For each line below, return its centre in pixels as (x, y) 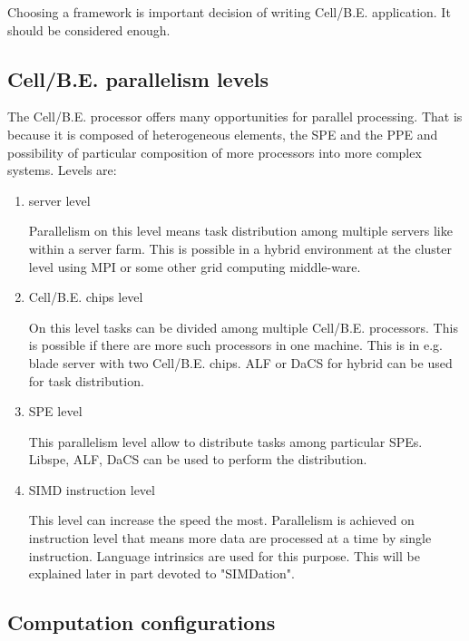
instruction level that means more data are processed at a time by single (230, 538)
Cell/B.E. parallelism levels (138, 78)
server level (59, 200)
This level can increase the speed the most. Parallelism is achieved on (221, 520)
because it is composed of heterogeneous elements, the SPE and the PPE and (223, 134)
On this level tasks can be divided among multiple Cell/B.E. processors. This (243, 327)
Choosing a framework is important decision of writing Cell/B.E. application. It (229, 12)
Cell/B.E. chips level (86, 297)
